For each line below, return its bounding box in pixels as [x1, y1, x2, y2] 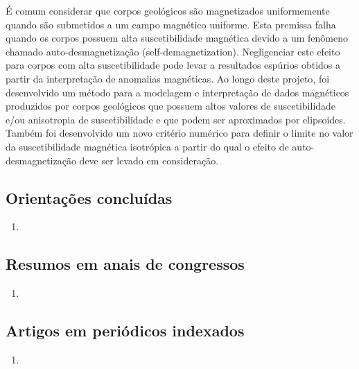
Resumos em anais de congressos [6, 253, 245, 275]
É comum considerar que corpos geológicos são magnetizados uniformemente [6, 3, 330, 17]
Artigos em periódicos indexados [6, 320, 245, 341]
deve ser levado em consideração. [79, 153, 219, 167]
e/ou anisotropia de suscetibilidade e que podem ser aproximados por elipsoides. [6, 112, 346, 126]
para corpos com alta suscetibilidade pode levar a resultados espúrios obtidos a [6, 58, 341, 72]
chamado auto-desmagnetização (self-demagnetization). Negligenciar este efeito [6, 44, 340, 58]
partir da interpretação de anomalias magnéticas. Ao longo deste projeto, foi [6, 71, 330, 85]
